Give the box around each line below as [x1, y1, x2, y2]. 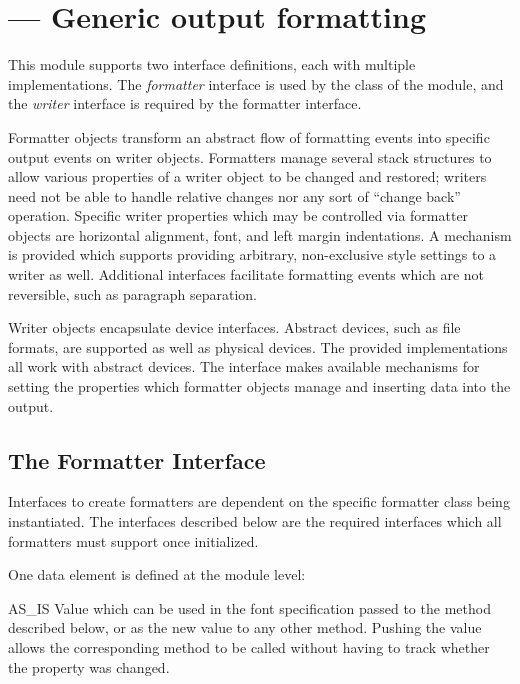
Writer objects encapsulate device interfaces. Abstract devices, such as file [8, 317, 461, 338]
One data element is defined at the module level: [8, 564, 306, 585]
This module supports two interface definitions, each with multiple [8, 54, 416, 75]
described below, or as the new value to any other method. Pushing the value [8, 617, 482, 638]
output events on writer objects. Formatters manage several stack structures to [8, 146, 492, 167]
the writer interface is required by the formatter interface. [8, 93, 362, 114]
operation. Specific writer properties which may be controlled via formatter [8, 205, 469, 226]
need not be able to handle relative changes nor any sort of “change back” [8, 185, 461, 206]
